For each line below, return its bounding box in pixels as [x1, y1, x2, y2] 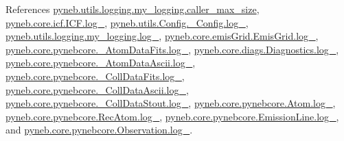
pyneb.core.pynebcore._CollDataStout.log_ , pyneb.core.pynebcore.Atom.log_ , [5, 96, 336, 110]
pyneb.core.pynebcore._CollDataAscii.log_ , [5, 82, 189, 97]
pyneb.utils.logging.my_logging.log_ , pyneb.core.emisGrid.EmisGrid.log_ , [5, 29, 319, 43]
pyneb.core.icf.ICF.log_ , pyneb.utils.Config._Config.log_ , [5, 15, 249, 29]
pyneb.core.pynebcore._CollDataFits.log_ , [5, 68, 185, 83]
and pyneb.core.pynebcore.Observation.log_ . [5, 123, 193, 137]
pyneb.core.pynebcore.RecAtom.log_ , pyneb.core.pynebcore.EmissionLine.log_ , [5, 109, 339, 123]
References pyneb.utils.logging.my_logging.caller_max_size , [5, 2, 260, 16]
